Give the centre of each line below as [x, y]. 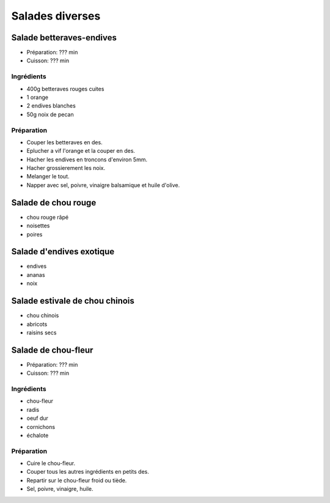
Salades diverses [56, 16]
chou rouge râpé [48, 217]
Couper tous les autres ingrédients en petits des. [88, 472]
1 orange [38, 97]
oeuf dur [38, 418]
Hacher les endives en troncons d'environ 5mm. [87, 160]
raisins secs [42, 332]
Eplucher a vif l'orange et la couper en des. [81, 151]
